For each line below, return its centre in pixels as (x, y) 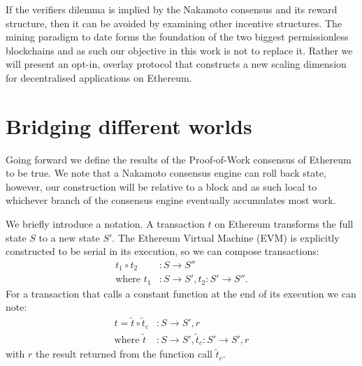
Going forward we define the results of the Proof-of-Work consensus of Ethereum (179, 159)
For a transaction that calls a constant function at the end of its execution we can (181, 293)
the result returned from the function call (124, 354)
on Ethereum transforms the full (284, 224)
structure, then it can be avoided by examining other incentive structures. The (174, 23)
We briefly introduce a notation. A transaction (105, 224)
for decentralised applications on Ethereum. (99, 77)
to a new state (69, 237)
